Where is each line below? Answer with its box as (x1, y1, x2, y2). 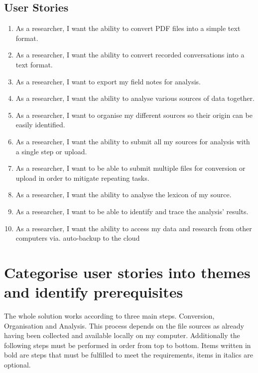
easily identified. (15, 119, 65, 130)
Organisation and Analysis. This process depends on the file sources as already (4, 320, 244, 331)
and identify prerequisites (4, 282, 183, 302)
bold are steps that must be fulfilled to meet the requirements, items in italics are (4, 350, 253, 360)
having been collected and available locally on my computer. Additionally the (4, 330, 240, 341)
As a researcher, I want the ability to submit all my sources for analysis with (15, 136, 250, 146)
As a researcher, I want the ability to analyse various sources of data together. (15, 93, 255, 103)
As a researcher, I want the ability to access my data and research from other (15, 223, 252, 233)
